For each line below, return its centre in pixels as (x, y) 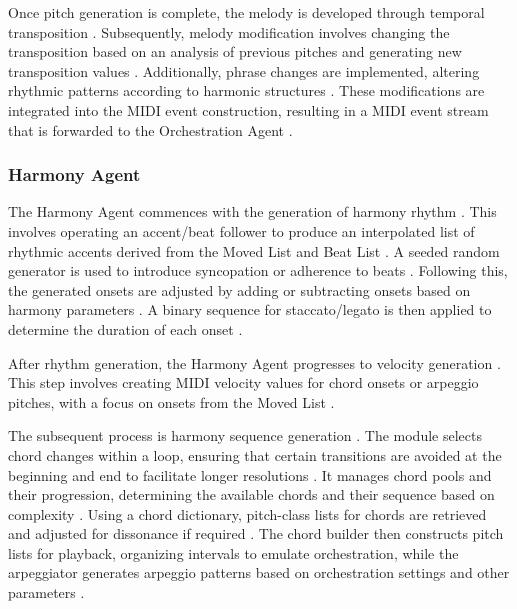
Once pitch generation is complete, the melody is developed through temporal (246, 12)
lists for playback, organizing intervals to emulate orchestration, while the (233, 552)
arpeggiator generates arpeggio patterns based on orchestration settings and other (259, 572)
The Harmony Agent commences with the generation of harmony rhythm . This (252, 211)
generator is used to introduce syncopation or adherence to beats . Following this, (258, 270)
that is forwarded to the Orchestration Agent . (150, 129)
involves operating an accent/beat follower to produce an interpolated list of (241, 230)
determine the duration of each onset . (125, 328)
